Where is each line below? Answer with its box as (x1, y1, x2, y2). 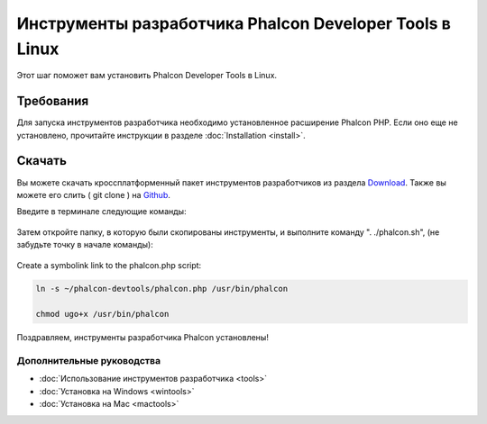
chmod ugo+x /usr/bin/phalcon (35, 309, 170, 320)
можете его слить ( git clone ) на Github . (16, 189, 170, 200)
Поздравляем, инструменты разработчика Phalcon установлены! (16, 332, 270, 343)
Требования (16, 94, 89, 109)
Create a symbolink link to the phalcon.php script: (16, 259, 202, 270)
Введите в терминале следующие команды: (16, 206, 187, 217)
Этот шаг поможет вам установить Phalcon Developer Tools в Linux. (16, 70, 278, 81)
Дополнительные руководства (16, 355, 161, 367)
